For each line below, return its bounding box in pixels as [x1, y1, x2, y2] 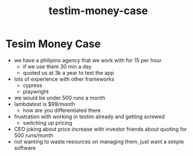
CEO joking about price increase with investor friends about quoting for [14, 125, 187, 132]
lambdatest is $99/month [14, 100, 75, 107]
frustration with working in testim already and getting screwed [14, 113, 165, 120]
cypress [22, 81, 42, 89]
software [14, 144, 36, 151]
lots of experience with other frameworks [14, 75, 115, 82]
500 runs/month [14, 131, 54, 139]
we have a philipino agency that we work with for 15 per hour [14, 57, 162, 64]
